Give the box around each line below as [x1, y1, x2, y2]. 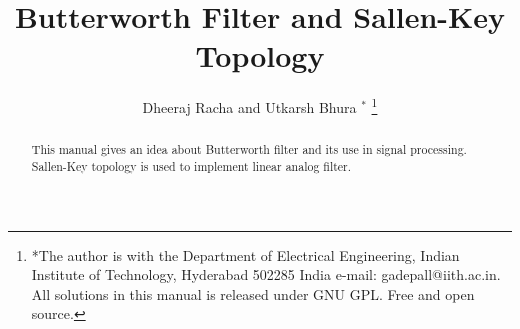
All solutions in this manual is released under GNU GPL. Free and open [31, 283, 475, 304]
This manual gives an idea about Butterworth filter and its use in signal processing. [31, 141, 467, 158]
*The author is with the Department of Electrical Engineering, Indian [31, 244, 460, 265]
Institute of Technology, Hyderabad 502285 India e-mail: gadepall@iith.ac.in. [31, 264, 501, 285]
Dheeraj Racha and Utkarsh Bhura [142, 96, 357, 117]
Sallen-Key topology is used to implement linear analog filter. [31, 158, 352, 175]
